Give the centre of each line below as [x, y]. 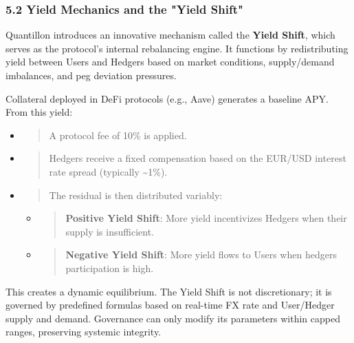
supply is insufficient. [110, 231]
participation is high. [110, 268]
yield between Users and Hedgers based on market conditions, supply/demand [170, 62]
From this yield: [39, 112]
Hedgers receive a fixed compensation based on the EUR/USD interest [198, 158]
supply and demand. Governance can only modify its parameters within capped [173, 318]
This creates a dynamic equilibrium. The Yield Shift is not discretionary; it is [169, 291]
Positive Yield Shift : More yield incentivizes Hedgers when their [206, 218]
